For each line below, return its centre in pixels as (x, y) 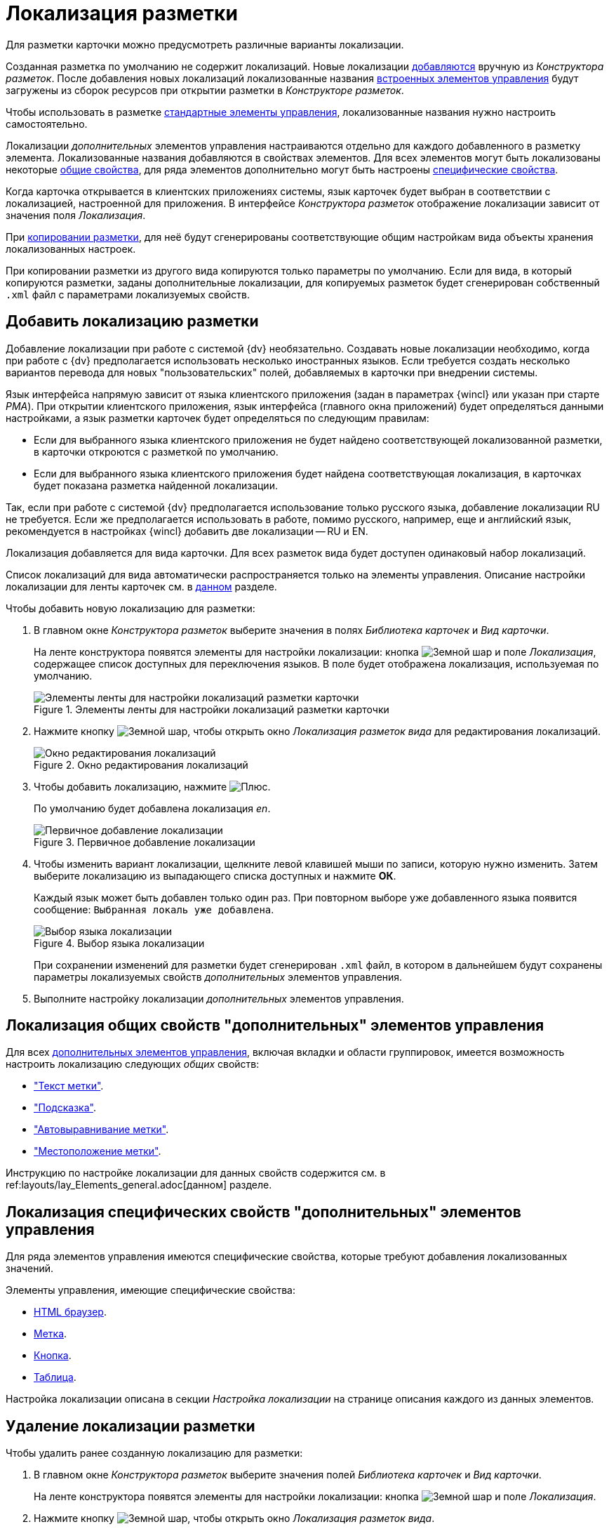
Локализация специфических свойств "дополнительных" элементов (263, 1212)
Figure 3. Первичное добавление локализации (145, 842)
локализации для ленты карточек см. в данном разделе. (141, 586)
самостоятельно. (47, 124)
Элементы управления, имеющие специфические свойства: (150, 1290)
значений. (30, 1269)
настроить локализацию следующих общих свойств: (133, 1064)
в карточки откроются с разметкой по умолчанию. (156, 451)
